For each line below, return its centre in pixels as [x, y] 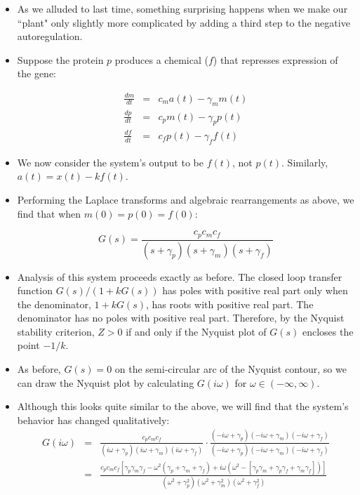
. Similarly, [305, 162]
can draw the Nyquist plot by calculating [106, 382]
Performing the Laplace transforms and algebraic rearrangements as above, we [186, 199]
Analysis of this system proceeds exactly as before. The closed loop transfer [180, 276]
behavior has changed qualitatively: [93, 420]
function [35, 290]
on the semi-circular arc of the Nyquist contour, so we [231, 369]
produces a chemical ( [161, 59]
